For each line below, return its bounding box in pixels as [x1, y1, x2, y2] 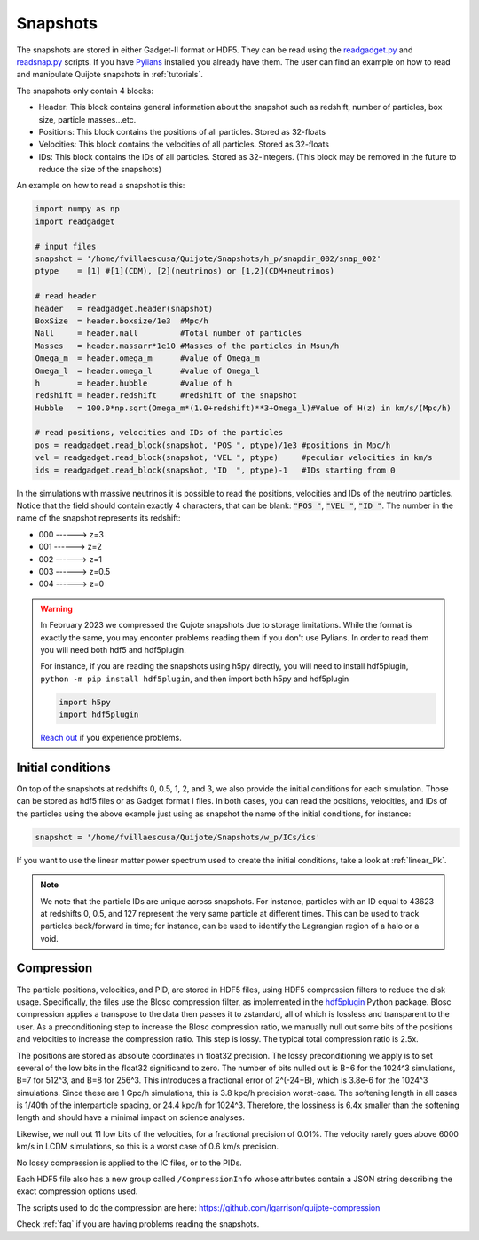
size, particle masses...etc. [38, 114, 137, 124]
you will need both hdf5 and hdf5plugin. [40, 644, 186, 655]
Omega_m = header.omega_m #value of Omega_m [35, 354, 261, 363]
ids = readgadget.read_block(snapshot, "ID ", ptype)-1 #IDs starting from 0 [35, 465, 396, 475]
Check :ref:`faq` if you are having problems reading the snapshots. [16, 1219, 260, 1229]
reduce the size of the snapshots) [38, 164, 162, 175]
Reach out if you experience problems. [40, 733, 182, 743]
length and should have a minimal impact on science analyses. [16, 1112, 246, 1123]
